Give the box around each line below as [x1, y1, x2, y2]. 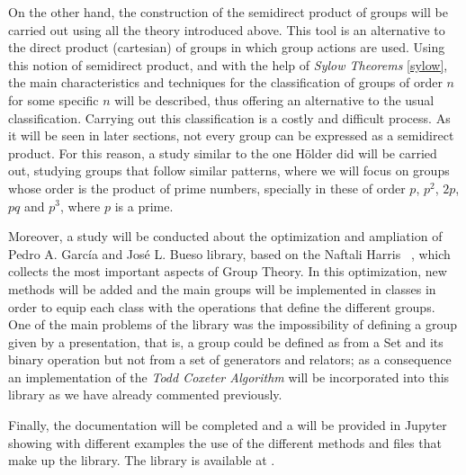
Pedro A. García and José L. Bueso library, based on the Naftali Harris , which [8, 244, 451, 263]
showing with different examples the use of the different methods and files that [8, 433, 442, 452]
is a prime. [114, 196, 174, 215]
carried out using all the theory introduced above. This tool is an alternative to [8, 20, 445, 39]
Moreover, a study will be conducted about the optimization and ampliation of [8, 227, 443, 246]
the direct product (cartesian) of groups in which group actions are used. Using [8, 38, 445, 57]
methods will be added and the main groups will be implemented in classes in [8, 279, 436, 298]
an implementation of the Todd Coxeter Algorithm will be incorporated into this [8, 367, 450, 386]
